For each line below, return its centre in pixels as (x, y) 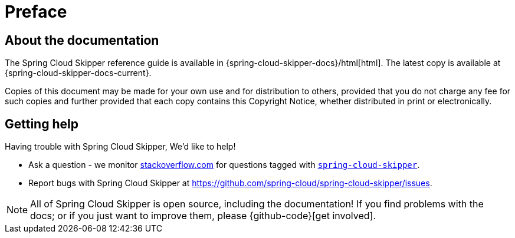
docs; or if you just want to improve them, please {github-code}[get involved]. (203, 216)
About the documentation (82, 40)
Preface (36, 12)
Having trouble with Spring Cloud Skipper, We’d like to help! (120, 147)
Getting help (42, 124)
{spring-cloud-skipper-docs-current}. (78, 73)
